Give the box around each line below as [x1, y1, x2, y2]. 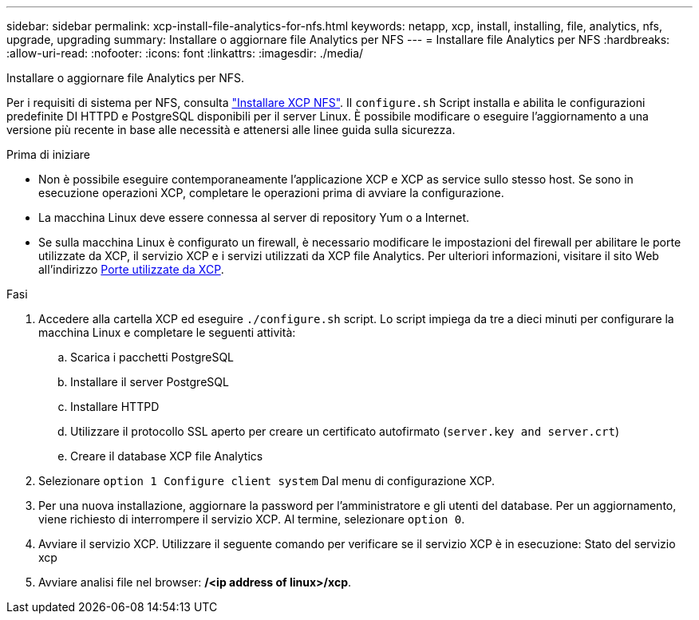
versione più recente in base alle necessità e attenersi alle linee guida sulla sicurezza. [6, 123, 456, 136]
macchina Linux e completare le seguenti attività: [38, 326, 296, 339]
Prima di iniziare [6, 148, 90, 161]
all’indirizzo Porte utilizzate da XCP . [38, 263, 224, 276]
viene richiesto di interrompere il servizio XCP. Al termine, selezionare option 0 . [38, 512, 465, 526]
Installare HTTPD [70, 400, 160, 413]
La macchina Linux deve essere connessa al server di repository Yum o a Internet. [38, 211, 469, 224]
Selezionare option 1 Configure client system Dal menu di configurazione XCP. [38, 474, 495, 488]
